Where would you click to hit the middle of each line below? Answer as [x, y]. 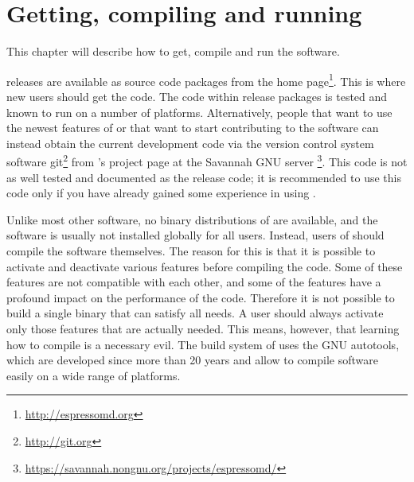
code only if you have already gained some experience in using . [161, 193]
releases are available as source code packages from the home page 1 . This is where [206, 80]
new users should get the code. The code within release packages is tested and [197, 96]
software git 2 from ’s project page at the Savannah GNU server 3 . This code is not [207, 160]
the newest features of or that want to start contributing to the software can [193, 128]
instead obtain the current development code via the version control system [190, 143]
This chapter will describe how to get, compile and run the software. [173, 51]
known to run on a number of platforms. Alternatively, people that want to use [199, 112]
